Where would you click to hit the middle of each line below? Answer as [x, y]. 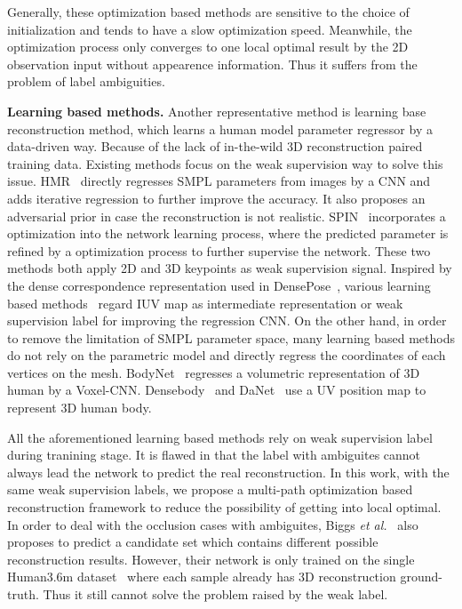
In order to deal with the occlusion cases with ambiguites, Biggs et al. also [213, 524]
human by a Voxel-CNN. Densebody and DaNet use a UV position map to [217, 390]
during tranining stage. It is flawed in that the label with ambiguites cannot [214, 455]
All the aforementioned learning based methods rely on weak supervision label [220, 437]
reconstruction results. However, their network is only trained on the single [211, 559]
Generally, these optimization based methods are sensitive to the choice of [208, 12]
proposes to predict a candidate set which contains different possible [193, 542]
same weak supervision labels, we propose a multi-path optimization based [210, 489]
